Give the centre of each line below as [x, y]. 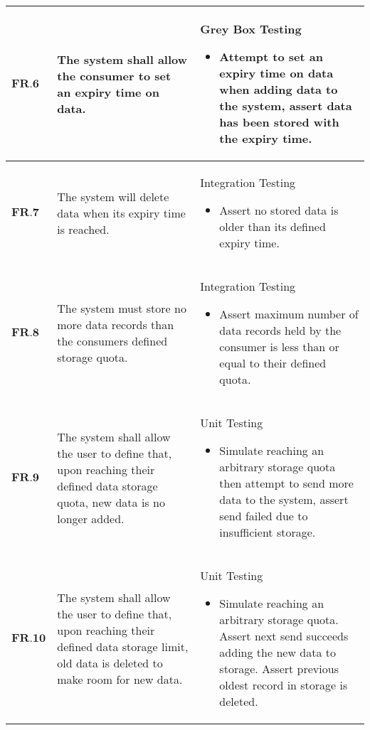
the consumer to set [114, 75]
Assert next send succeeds [284, 636]
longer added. [91, 518]
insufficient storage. [268, 532]
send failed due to [264, 516]
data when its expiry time [121, 213]
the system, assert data [286, 106]
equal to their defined [273, 363]
